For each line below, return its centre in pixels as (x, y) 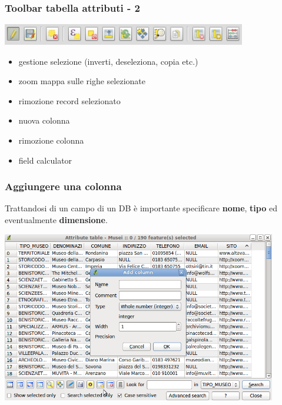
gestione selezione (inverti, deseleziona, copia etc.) (108, 61)
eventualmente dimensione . (56, 219)
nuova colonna (44, 120)
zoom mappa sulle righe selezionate (82, 81)
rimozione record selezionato (69, 100)
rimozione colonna (51, 140)
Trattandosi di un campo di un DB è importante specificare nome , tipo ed (141, 208)
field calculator (45, 160)
